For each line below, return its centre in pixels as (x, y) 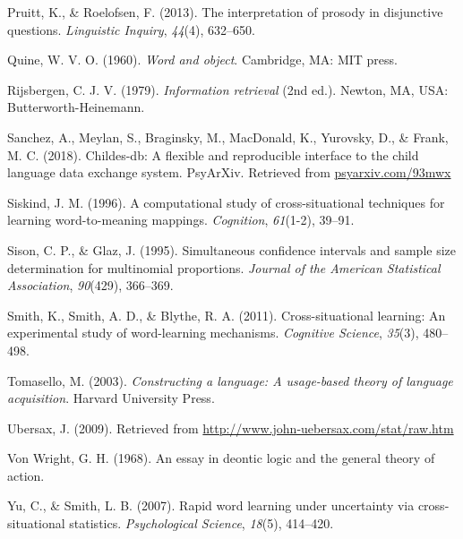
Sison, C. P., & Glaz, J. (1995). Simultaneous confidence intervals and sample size (232, 249)
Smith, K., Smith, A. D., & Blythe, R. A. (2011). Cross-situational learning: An (227, 315)
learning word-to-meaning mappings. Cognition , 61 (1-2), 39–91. (181, 220)
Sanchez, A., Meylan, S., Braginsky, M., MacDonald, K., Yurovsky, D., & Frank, (228, 137)
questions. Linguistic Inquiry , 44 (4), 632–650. (131, 29)
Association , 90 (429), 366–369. (90, 285)
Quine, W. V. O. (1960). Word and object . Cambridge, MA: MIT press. (202, 60)
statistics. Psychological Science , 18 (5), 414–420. (201, 523)
